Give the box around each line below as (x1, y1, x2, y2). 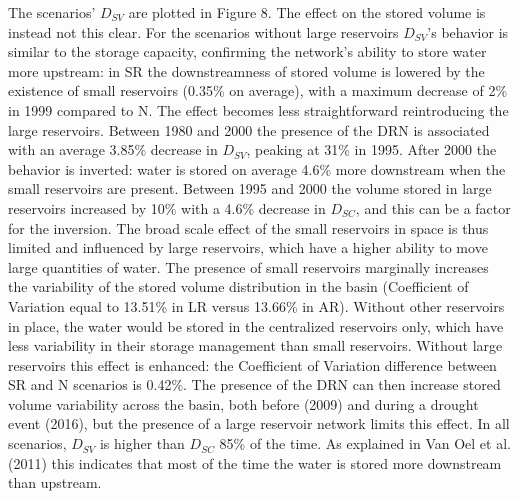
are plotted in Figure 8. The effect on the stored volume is (128, 2, 486, 22)
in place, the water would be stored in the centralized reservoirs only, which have (8, 315, 504, 336)
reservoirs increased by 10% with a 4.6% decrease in (8, 197, 326, 218)
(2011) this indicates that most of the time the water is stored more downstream (8, 452, 502, 473)
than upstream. (8, 472, 102, 493)
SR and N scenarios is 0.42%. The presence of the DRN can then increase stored (8, 374, 501, 395)
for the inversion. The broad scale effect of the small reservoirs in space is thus (8, 217, 489, 238)
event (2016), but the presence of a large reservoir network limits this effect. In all (8, 413, 510, 434)
